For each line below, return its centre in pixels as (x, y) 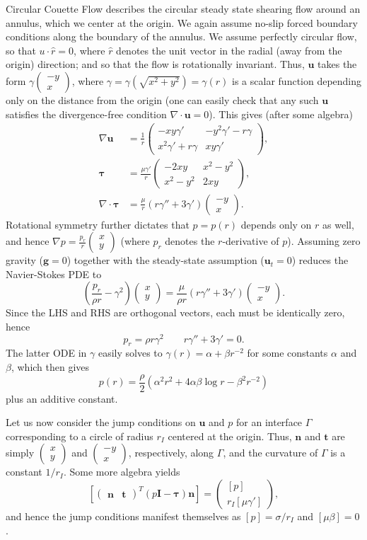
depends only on (276, 224)
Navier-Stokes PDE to (54, 274)
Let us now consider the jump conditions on (101, 422)
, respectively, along (171, 453)
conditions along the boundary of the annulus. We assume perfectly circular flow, (181, 36)
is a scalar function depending (297, 80)
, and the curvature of (270, 453)
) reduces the (320, 260)
